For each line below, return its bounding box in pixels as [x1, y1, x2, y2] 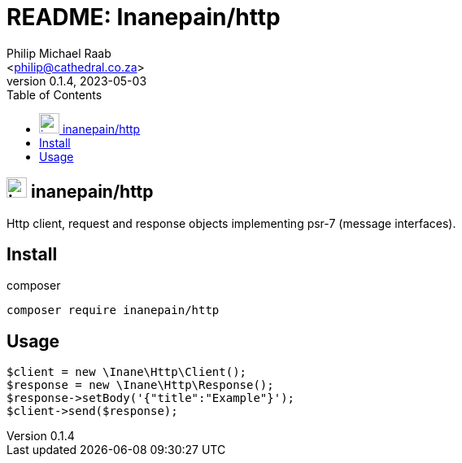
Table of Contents [7, 87, 102, 102]
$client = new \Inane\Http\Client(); [7, 365, 247, 379]
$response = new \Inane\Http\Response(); [7, 378, 274, 392]
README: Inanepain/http [7, 3, 281, 31]
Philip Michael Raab [7, 46, 111, 60]
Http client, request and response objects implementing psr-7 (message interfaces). [7, 216, 456, 230]
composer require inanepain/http [7, 304, 220, 317]
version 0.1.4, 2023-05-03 [7, 73, 147, 88]
